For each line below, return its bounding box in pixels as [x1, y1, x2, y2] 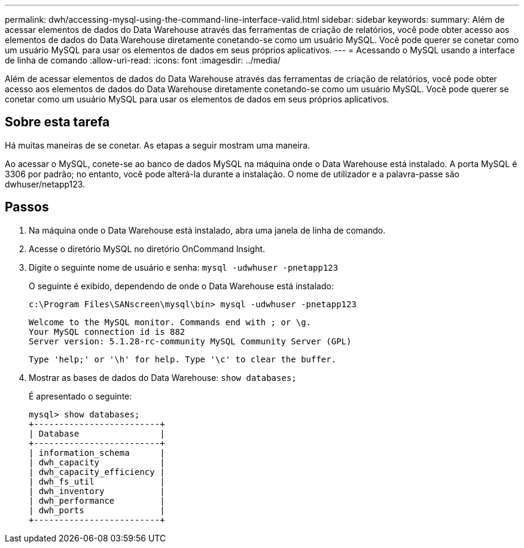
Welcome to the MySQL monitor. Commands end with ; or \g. [29, 317, 312, 327]
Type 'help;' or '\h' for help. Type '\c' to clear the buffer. [29, 354, 337, 364]
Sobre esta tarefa [5, 114, 110, 130]
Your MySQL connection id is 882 [29, 326, 185, 337]
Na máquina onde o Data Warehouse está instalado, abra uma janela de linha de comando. [29, 225, 386, 235]
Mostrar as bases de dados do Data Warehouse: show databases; [29, 372, 297, 383]
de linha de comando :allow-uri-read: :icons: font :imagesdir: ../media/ [5, 55, 281, 65]
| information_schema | [29, 447, 165, 458]
